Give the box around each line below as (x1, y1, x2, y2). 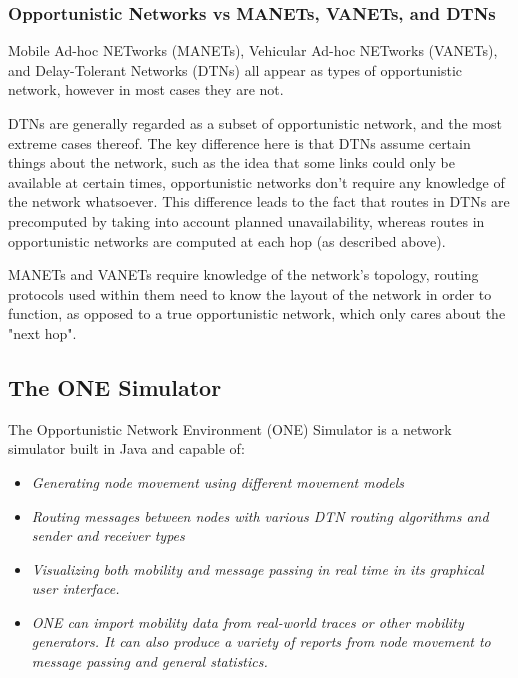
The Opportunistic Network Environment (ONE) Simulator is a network (8, 418, 452, 439)
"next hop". (8, 322, 77, 343)
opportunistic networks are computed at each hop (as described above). (8, 230, 446, 251)
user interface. (31, 578, 120, 599)
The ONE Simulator (8, 371, 222, 402)
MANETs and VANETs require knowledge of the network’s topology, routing (8, 264, 479, 285)
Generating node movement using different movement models (31, 471, 405, 492)
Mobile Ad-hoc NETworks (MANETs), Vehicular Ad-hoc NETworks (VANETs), (8, 40, 498, 61)
